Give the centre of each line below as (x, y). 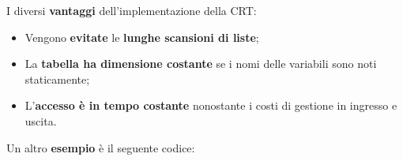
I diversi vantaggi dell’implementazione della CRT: (132, 10)
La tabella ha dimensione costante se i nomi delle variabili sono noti (201, 64)
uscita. (41, 120)
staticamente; (57, 79)
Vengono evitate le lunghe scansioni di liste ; (142, 37)
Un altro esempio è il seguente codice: (101, 147)
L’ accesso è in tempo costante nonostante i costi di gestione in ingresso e (211, 105)
